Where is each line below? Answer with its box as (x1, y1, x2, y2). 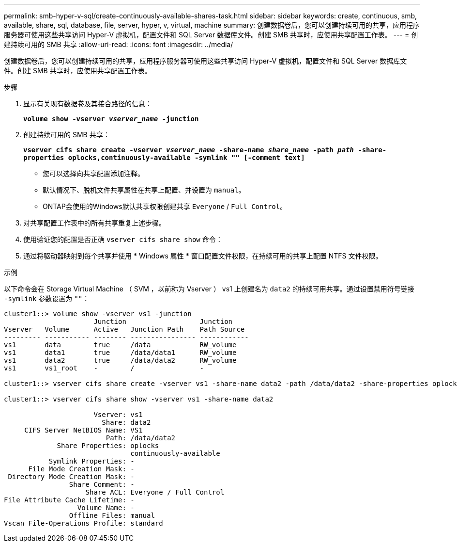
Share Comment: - (69, 481, 135, 488)
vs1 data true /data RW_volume (4, 341, 237, 349)
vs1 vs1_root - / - (4, 364, 204, 372)
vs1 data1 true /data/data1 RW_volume (4, 349, 237, 356)
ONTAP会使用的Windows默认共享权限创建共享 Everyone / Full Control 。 (43, 202, 287, 210)
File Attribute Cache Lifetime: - (4, 496, 135, 504)
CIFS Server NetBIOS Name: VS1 (24, 426, 143, 434)
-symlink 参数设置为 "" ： (4, 294, 90, 303)
